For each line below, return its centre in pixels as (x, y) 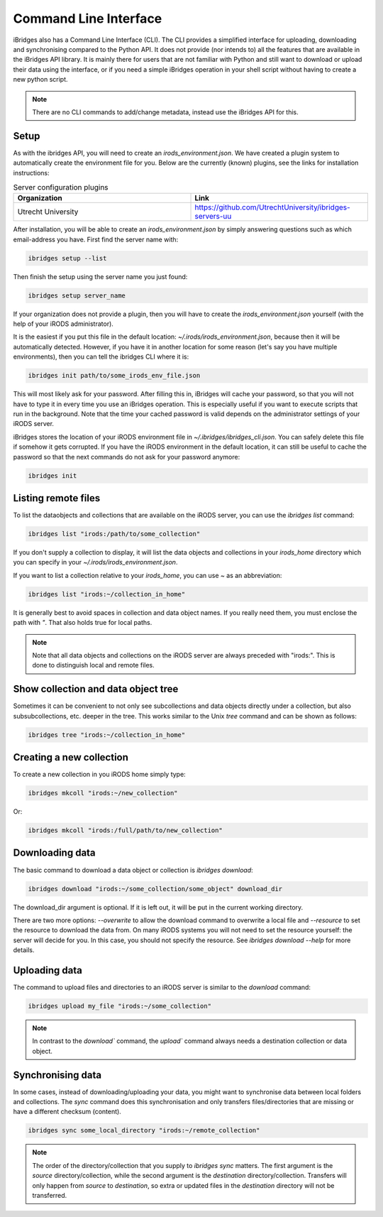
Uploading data (48, 970)
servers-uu (213, 217)
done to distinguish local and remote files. (94, 665)
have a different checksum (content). (67, 1112)
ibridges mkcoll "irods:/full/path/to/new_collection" (125, 830)
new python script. (40, 80)
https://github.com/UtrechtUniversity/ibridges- (272, 207)
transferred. (50, 1195)
